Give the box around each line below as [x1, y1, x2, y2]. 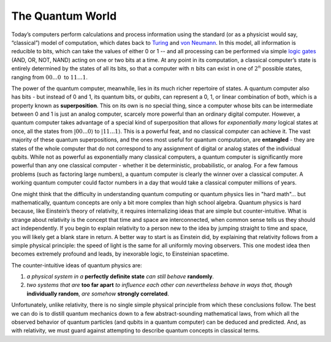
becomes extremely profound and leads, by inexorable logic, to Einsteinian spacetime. [11, 250, 229, 257]
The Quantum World [11, 9, 117, 23]
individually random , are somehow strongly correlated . [26, 290, 170, 297]
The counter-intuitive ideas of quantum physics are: [11, 261, 142, 269]
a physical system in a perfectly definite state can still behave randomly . [26, 273, 215, 280]
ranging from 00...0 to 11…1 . [11, 74, 88, 81]
